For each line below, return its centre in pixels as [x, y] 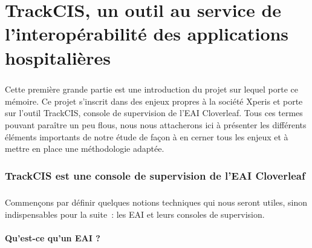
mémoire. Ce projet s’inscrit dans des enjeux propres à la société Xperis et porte [154, 101]
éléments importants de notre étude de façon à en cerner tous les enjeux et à [147, 136]
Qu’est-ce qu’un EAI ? [53, 237]
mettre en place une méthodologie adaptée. [85, 148]
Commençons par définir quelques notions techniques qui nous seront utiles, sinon [156, 202]
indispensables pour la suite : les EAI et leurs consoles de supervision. [135, 214]
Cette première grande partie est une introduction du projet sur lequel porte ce [152, 89]
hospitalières [58, 57]
